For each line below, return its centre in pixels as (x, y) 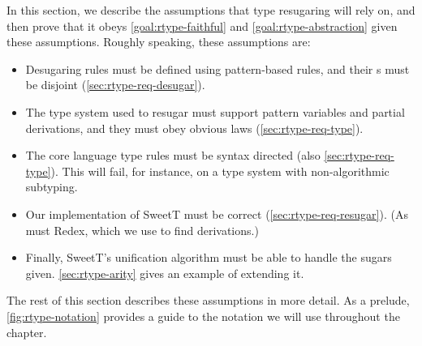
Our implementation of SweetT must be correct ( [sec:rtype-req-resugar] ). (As (217, 214)
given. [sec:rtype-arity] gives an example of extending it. (165, 273)
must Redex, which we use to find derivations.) (142, 230)
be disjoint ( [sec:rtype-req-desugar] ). (115, 85)
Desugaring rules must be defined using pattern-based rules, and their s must (217, 68)
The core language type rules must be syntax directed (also (173, 155)
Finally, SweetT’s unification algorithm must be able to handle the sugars (209, 257)
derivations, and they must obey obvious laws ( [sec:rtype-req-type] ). (194, 128)
